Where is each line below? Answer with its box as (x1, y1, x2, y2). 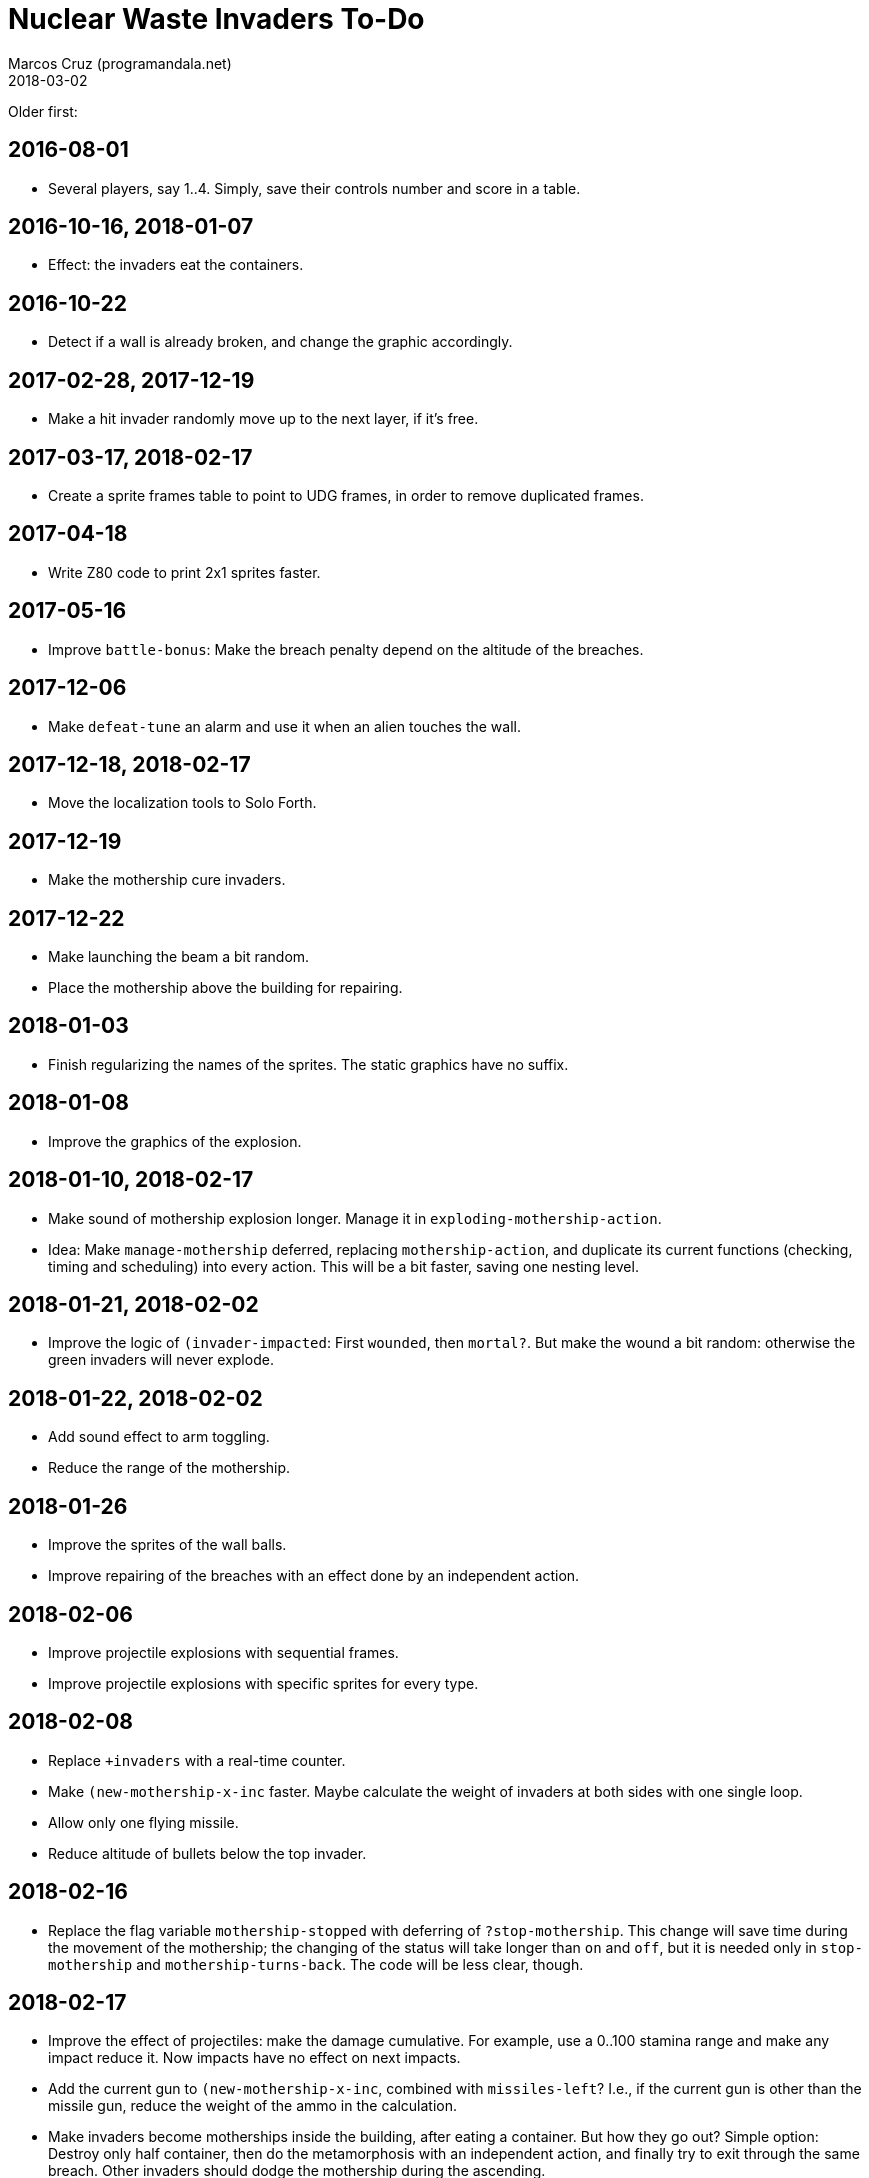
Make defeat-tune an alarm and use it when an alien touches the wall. (48, 717, 521, 735)
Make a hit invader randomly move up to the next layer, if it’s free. (48, 410, 479, 428)
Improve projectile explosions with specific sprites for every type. (48, 1674, 479, 1692)
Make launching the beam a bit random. (48, 948, 310, 966)
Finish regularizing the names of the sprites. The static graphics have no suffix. (48, 1055, 569, 1073)
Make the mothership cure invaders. (48, 871, 286, 889)
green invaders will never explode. (48, 1351, 274, 1369)
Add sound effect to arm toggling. (48, 1428, 270, 1446)
